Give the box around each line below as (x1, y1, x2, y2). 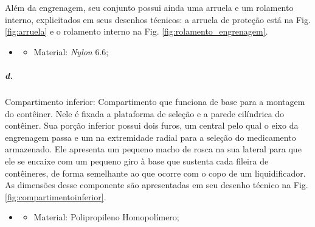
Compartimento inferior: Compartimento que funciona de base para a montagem (5, 95, 305, 107)
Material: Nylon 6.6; (33, 45, 109, 58)
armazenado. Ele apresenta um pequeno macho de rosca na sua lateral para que (5, 143, 302, 155)
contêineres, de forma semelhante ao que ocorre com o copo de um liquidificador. (5, 166, 306, 179)
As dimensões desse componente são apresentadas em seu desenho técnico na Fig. (5, 178, 308, 191)
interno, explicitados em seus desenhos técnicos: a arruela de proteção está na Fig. (5, 13, 311, 25)
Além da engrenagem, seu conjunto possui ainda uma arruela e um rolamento (5, 1, 294, 13)
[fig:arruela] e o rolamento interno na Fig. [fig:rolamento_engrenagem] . (5, 25, 268, 38)
